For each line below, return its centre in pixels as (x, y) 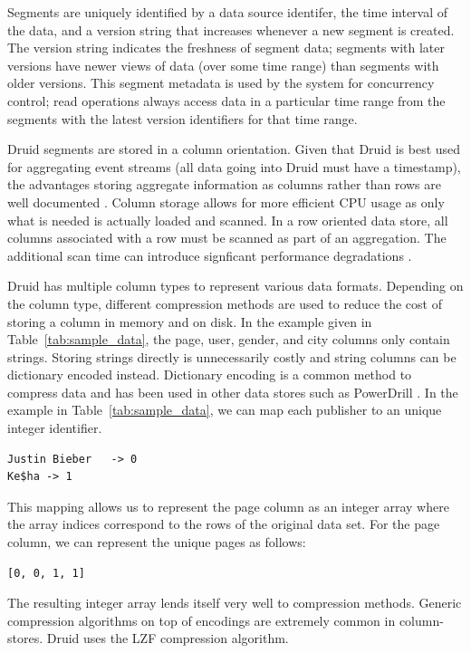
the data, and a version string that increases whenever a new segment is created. (231, 29)
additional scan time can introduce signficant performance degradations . (210, 255)
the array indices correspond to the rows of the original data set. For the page (224, 524)
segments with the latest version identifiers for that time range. (183, 118)
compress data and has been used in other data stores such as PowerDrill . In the (233, 392)
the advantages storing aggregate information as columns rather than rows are (224, 184)
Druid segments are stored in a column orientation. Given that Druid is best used (234, 149)
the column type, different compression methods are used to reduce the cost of (225, 303)
